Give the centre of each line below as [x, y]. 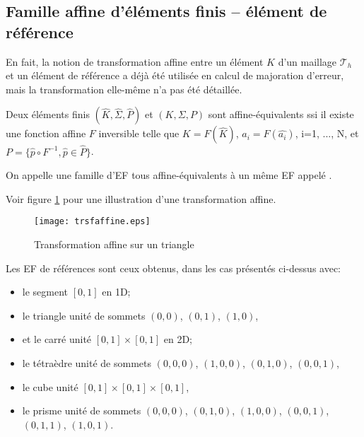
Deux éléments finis [48, 114]
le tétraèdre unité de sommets [87, 363]
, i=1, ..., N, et [327, 133]
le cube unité [50, 386]
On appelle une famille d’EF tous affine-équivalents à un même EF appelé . [169, 175]
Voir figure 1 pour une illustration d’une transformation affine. [141, 198]
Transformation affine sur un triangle [114, 244]
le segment [45, 292]
